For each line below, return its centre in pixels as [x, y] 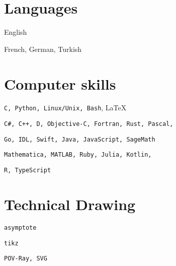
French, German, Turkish [43, 49]
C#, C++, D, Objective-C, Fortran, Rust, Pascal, [89, 124]
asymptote [20, 227]
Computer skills [60, 83]
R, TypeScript [28, 171]
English [16, 32]
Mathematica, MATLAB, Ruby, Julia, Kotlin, [78, 155]
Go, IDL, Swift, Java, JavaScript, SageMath [80, 139]
